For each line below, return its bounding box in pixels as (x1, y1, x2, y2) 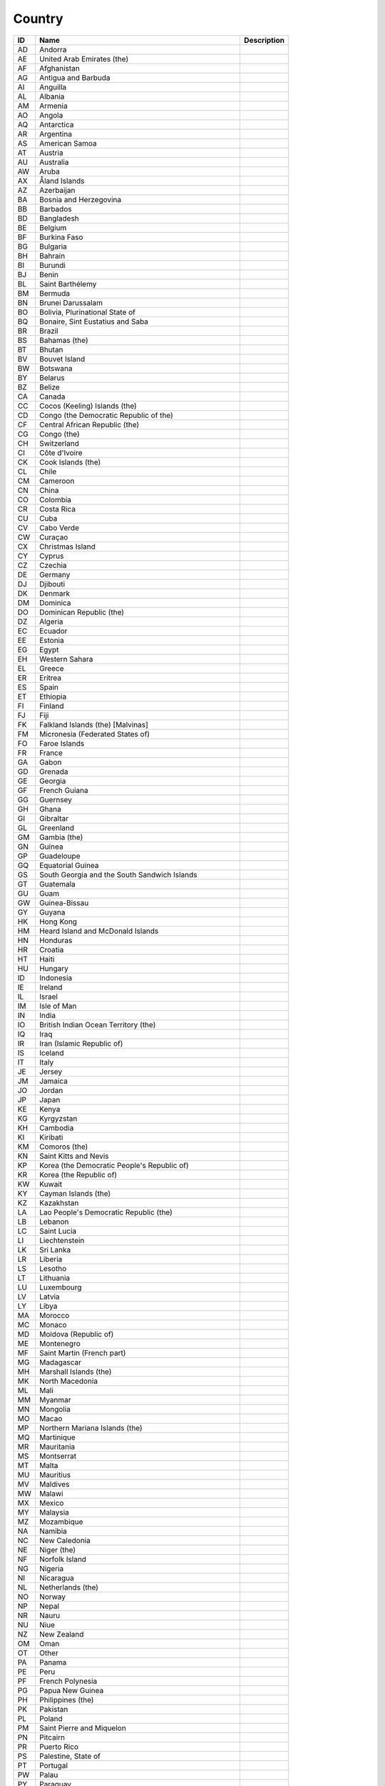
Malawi (39, 1488, 63, 1498)
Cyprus (39, 551, 64, 561)
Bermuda (39, 288, 71, 298)
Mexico (39, 1497, 64, 1507)
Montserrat (39, 1451, 77, 1461)
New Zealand (39, 1629, 84, 1639)
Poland (39, 1713, 63, 1723)
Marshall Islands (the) (39, 1367, 112, 1377)
